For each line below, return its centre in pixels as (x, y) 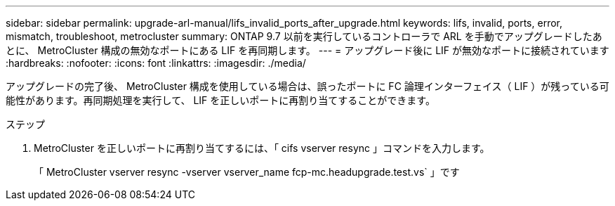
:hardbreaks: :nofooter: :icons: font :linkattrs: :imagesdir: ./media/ (156, 63)
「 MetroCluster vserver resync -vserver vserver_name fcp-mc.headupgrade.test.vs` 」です (247, 172)
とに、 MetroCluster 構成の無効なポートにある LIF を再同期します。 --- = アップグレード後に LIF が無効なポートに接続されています (307, 50)
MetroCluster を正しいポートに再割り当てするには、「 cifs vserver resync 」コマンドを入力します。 (262, 148)
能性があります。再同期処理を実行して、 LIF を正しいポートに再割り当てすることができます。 (220, 100)
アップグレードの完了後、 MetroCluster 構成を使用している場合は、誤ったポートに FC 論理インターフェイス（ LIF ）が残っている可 (307, 86)
